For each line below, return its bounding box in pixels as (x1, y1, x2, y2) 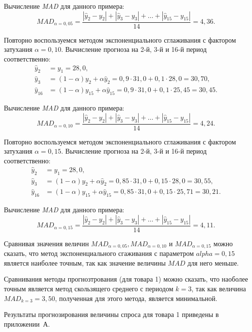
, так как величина (191, 284, 246, 294)
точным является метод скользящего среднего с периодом (4, 284, 173, 294)
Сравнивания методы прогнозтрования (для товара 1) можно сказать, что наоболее (4, 274, 248, 284)
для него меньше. (187, 257, 239, 268)
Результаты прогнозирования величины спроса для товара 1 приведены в (4, 309, 219, 319)
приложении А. (4, 318, 50, 329)
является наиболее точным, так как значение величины (4, 257, 166, 268)
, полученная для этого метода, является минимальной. (55, 293, 218, 303)
